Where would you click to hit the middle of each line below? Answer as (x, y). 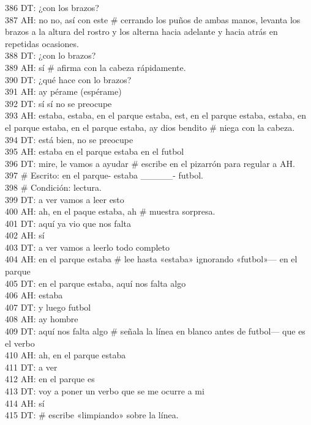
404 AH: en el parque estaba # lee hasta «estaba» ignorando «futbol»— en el (151, 259)
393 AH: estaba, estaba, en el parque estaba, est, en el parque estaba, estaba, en (156, 115)
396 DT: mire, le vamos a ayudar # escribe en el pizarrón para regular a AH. (150, 163)
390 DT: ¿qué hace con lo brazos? (68, 79)
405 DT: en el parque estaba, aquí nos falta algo (96, 283)
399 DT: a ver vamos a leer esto (65, 199)
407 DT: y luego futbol (48, 307)
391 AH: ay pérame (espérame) (63, 91)
